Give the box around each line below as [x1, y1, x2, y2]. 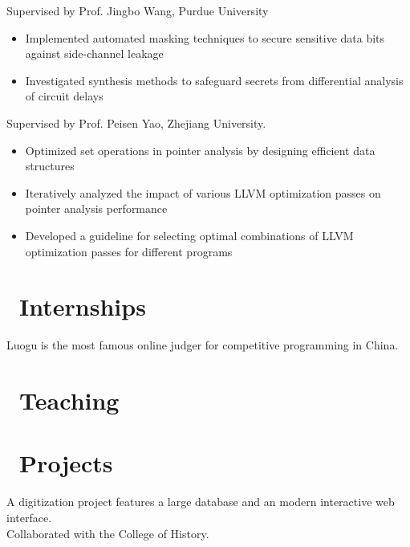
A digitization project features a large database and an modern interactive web [6, 493, 395, 510]
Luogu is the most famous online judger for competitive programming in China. [6, 337, 399, 353]
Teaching [19, 384, 120, 417]
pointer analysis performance [25, 200, 168, 217]
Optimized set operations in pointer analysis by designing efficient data [25, 141, 375, 158]
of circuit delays [25, 88, 104, 104]
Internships [19, 290, 146, 323]
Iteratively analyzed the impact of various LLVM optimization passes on [25, 184, 381, 201]
